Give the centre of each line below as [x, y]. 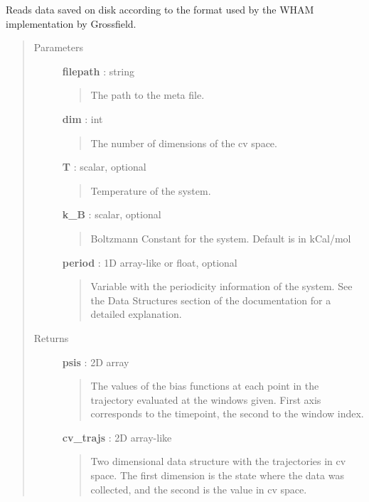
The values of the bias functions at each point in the [205, 386]
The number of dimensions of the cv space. [184, 143]
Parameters [58, 47]
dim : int [82, 118]
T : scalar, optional [104, 167]
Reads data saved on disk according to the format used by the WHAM [160, 9]
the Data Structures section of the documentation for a [211, 300]
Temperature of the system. [151, 190]
